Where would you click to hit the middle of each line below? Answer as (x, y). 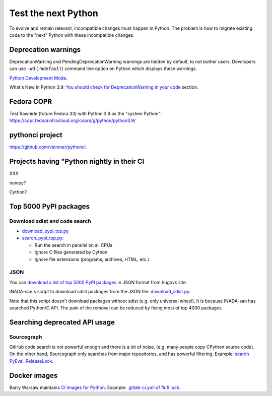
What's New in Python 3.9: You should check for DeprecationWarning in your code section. (104, 87)
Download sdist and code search (50, 221)
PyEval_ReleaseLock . (31, 361)
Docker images (33, 375)
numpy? (18, 183)
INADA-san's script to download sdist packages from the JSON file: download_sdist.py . (100, 292)
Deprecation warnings (45, 50)
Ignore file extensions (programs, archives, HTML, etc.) (92, 259)
